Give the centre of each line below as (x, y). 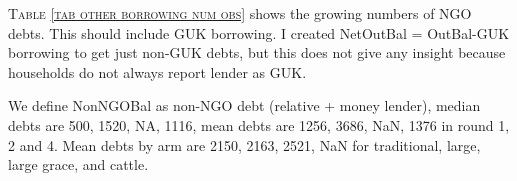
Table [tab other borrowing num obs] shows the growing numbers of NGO (240, 13)
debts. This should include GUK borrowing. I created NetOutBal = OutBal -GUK (259, 32)
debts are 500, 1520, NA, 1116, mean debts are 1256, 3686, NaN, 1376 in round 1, (259, 124)
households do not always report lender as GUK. (157, 71)
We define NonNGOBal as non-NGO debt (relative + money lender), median (244, 105)
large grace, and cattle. (78, 164)
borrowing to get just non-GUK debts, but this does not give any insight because (257, 52)
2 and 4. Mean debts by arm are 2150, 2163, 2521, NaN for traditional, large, (244, 144)
